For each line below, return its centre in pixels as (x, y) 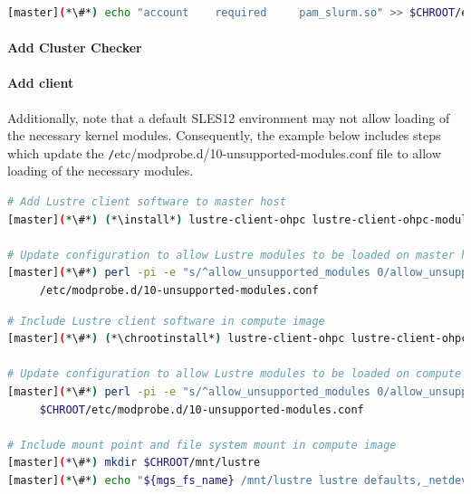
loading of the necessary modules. (101, 171)
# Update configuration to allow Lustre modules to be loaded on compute (235, 374)
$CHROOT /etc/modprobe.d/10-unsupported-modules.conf (202, 409)
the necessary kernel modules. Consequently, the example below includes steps (224, 135)
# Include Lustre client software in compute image (166, 321)
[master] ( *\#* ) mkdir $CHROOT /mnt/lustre (134, 463)
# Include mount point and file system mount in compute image (202, 445)
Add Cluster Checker (75, 47)
